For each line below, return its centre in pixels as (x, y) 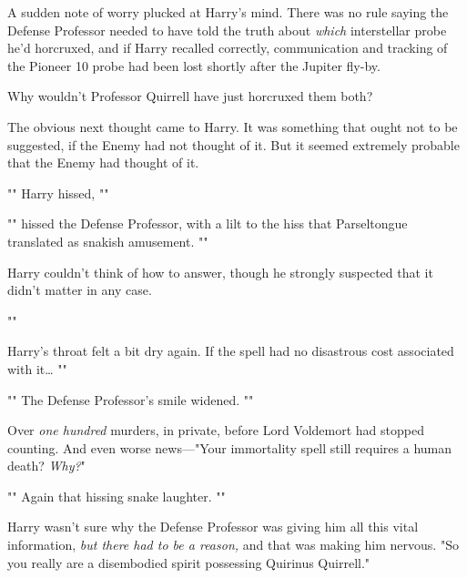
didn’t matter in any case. (80, 290)
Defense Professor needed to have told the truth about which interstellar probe (227, 30)
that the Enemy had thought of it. (103, 162)
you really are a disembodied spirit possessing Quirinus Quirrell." (189, 562)
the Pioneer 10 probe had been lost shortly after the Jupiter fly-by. (194, 65)
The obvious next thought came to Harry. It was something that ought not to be (233, 126)
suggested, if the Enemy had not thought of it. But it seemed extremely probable (233, 144)
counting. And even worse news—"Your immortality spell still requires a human (230, 447)
